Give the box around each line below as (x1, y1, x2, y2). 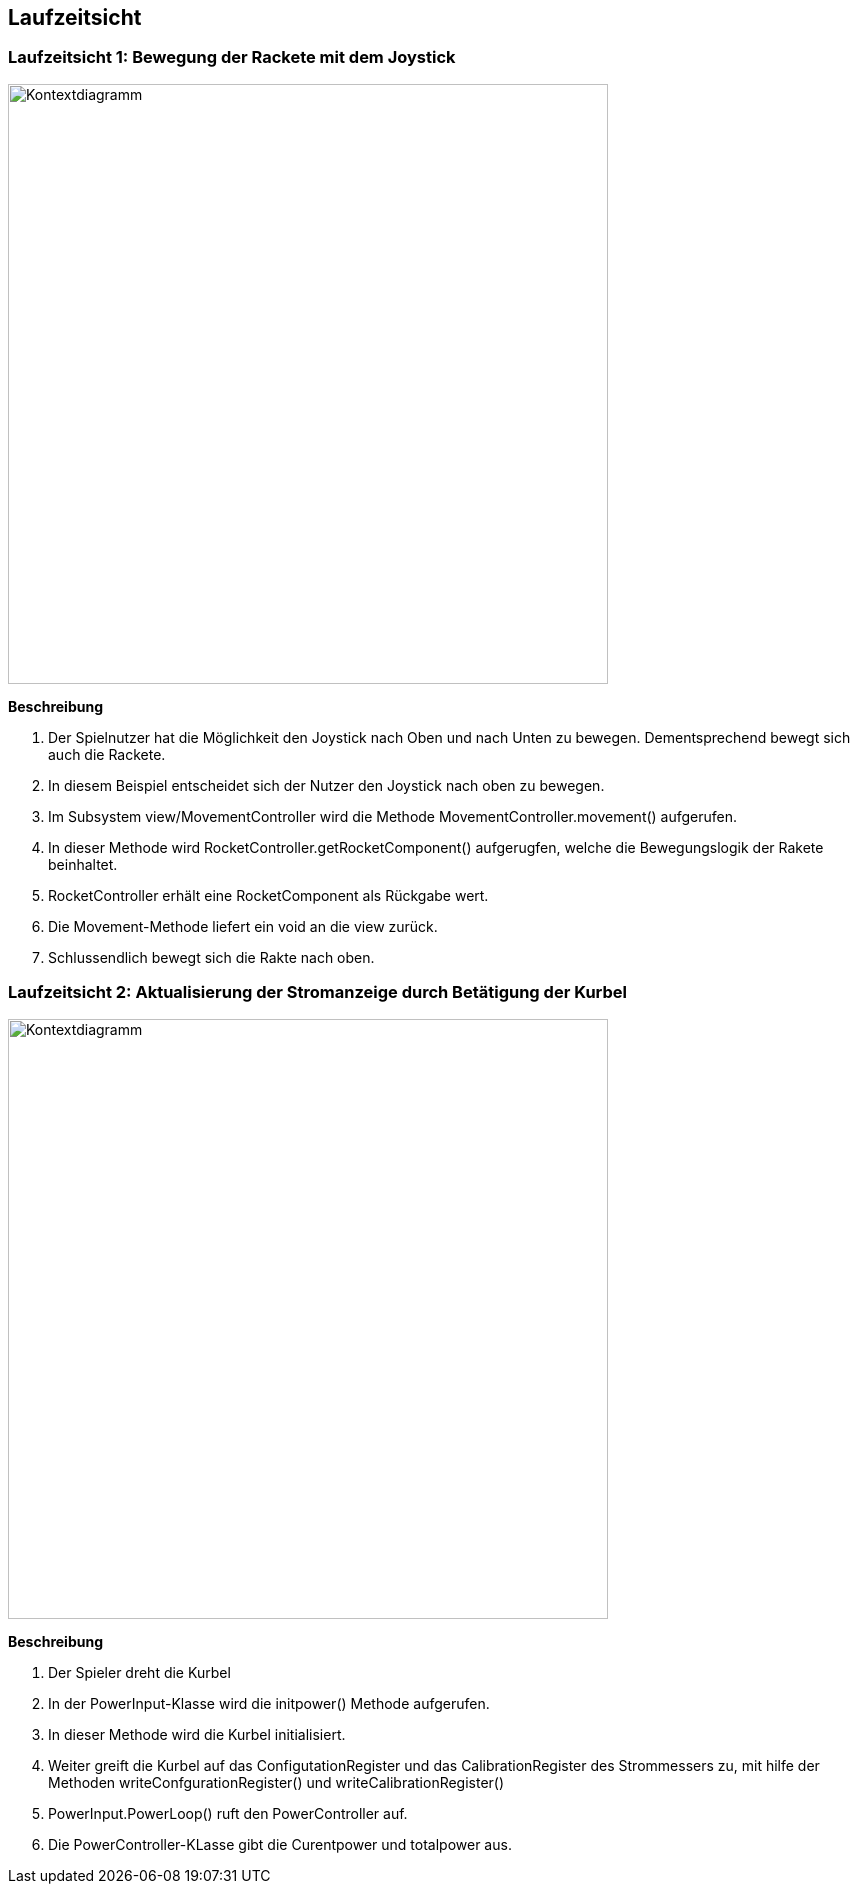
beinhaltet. (48, 855, 118, 873)
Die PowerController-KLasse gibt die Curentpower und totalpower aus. (48, 1835, 512, 1853)
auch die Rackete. (48, 745, 166, 763)
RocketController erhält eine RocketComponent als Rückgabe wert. (48, 886, 489, 904)
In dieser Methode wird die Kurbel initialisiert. (48, 1725, 346, 1743)
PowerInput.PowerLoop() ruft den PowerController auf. (48, 1804, 408, 1822)
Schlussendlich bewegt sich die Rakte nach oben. (48, 948, 375, 966)
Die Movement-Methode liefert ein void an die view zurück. (48, 917, 438, 935)
